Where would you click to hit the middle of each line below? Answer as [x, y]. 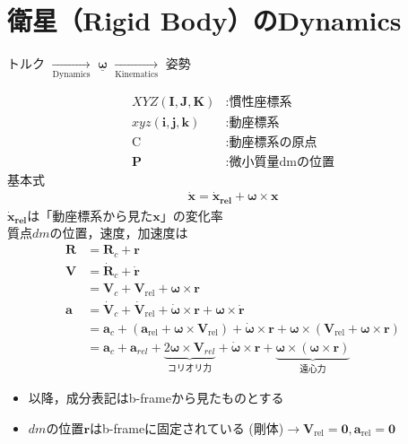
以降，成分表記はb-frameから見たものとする [156, 398]
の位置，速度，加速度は [119, 233]
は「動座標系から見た [90, 215]
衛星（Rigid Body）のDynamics [204, 20]
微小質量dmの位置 [282, 162]
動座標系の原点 [273, 142]
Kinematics [137, 75]
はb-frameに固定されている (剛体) [187, 427]
